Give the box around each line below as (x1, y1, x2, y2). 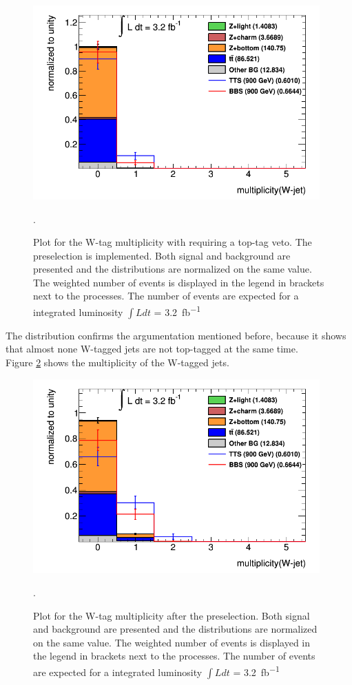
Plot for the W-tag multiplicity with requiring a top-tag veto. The (33, 235, 312, 249)
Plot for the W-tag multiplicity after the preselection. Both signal (33, 608, 310, 622)
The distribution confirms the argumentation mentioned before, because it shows (6, 328, 346, 342)
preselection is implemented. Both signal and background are (33, 248, 291, 262)
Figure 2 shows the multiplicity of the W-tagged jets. (6, 355, 229, 369)
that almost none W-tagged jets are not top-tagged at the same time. (6, 341, 298, 356)
